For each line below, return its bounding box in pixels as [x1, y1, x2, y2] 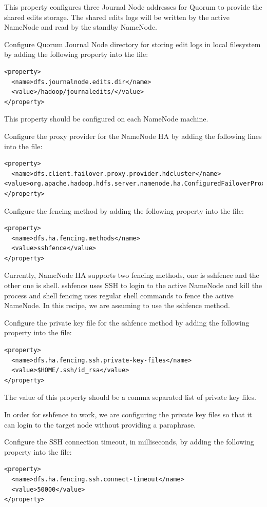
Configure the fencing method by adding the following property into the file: [4, 205, 244, 216]
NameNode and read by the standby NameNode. [4, 22, 158, 32]
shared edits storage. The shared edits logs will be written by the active [4, 11, 230, 22]
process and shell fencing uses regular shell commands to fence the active [4, 290, 234, 300]
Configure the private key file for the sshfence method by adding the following [4, 317, 250, 328]
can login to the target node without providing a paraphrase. [4, 419, 196, 430]
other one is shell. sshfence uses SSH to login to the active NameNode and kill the [4, 280, 262, 291]
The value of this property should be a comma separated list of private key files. [4, 392, 256, 402]
